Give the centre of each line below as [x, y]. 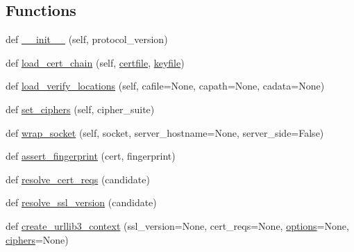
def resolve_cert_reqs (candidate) [78, 179]
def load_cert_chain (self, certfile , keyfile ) [95, 62]
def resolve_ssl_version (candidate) [81, 202]
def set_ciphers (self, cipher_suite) [80, 109]
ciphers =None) [37, 239]
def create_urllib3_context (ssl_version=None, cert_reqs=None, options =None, [177, 225]
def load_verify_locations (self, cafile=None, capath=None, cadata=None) [165, 86]
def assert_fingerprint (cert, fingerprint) [91, 156]
